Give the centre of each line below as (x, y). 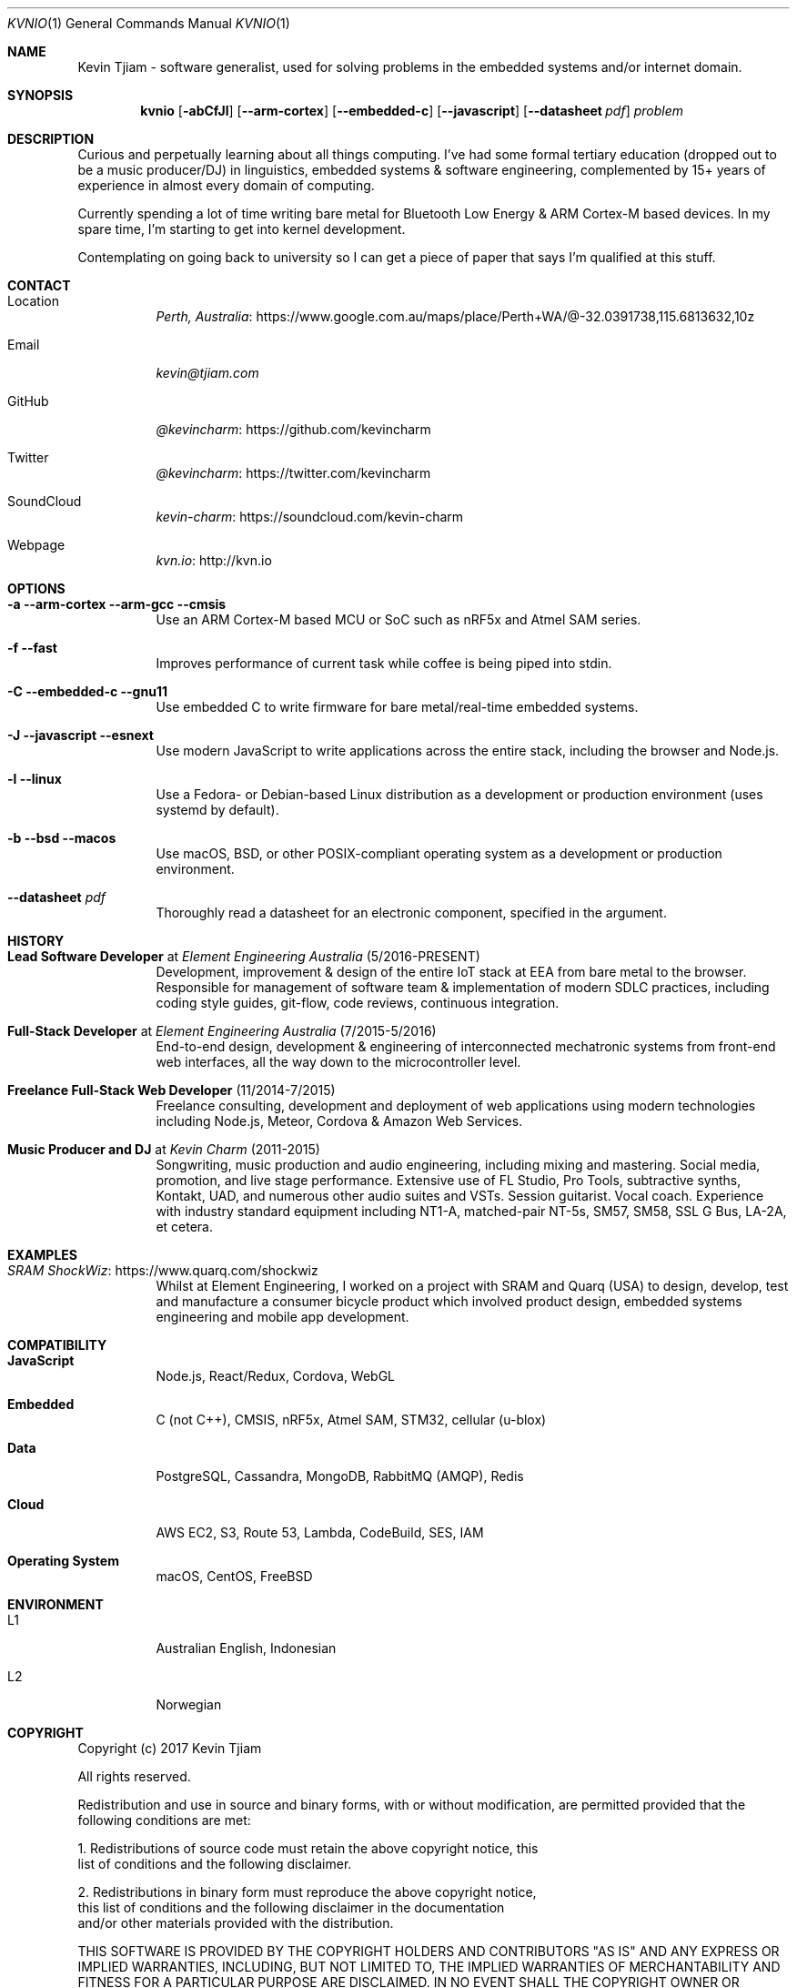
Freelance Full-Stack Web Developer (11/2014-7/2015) (172, 1090)
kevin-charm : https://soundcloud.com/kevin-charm (310, 517)
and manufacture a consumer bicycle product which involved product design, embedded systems (449, 1301)
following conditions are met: (164, 1820)
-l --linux (35, 779)
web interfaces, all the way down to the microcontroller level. (338, 1062)
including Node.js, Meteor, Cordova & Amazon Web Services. (339, 1121)
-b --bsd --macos (62, 838)
